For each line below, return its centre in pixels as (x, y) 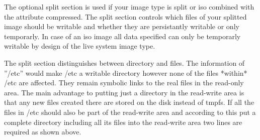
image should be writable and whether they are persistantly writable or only (122, 26)
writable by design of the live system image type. (80, 46)
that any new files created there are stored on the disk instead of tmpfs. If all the (129, 102)
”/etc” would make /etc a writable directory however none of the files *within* (126, 73)
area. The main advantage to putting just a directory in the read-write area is (124, 92)
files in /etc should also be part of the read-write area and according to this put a (130, 112)
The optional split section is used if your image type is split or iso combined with (129, 7)
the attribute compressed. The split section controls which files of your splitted (125, 16)
